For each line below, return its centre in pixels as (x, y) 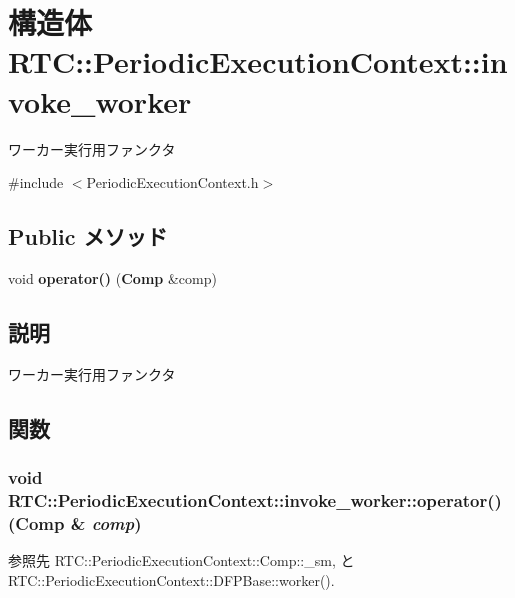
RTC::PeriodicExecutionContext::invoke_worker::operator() (255, 499)
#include (36, 182)
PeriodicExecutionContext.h (172, 182)
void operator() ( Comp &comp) (112, 277)
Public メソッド (88, 236)
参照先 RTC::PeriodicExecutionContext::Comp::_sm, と (181, 560)
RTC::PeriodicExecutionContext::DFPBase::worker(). (171, 579)
